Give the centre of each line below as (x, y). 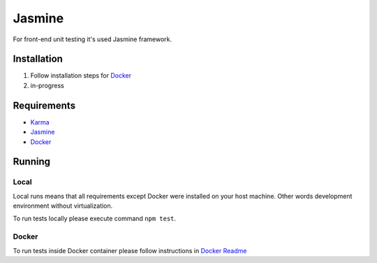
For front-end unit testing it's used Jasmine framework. (93, 39)
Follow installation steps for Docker (81, 76)
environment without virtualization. (63, 206)
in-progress (47, 85)
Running (32, 162)
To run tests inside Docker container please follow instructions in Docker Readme (130, 250)
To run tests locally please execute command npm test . (95, 219)
